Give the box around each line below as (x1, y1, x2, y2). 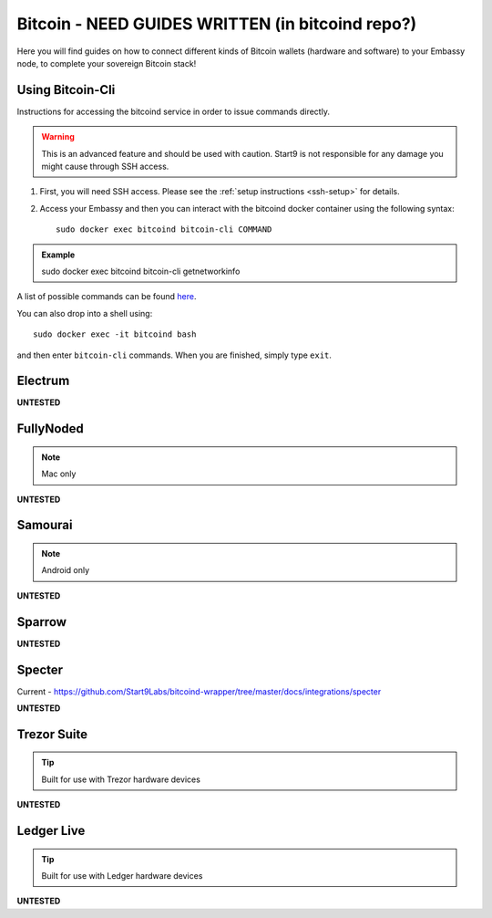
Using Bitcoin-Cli (16, 82, 116, 98)
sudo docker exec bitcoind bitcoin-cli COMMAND (56, 224, 272, 235)
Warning (41, 131, 75, 142)
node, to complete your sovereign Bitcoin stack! (16, 57, 197, 68)
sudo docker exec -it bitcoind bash (33, 329, 197, 339)
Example (41, 249, 76, 260)
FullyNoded (16, 421, 84, 437)
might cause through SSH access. (41, 161, 169, 172)
